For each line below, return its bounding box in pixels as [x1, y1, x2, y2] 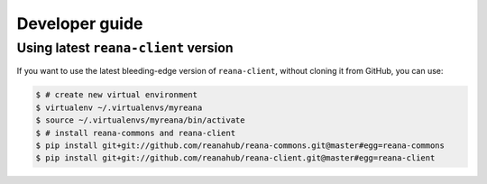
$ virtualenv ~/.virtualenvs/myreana [35, 102, 203, 113]
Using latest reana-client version [16, 40, 234, 56]
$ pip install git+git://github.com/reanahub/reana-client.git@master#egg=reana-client [35, 153, 436, 163]
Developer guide [16, 14, 143, 33]
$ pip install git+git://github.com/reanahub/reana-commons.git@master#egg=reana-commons [35, 140, 446, 151]
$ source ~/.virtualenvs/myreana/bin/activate [35, 115, 245, 125]
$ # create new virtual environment [35, 90, 198, 100]
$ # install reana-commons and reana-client [35, 127, 236, 138]
